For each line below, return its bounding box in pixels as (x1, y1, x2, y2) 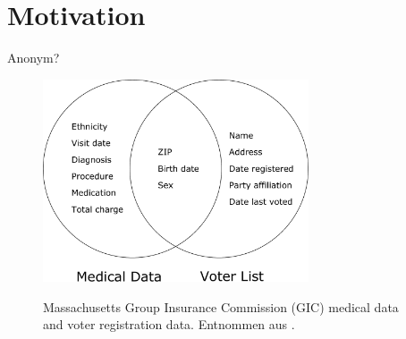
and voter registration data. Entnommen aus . (43, 315, 295, 334)
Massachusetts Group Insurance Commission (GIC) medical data (43, 297, 399, 316)
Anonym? (7, 48, 60, 67)
